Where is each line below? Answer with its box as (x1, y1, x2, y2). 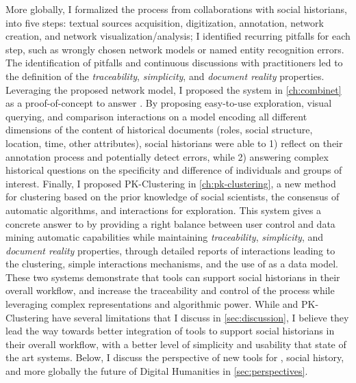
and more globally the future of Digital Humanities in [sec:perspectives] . (5, 364, 308, 378)
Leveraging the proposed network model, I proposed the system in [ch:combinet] (5, 82, 342, 96)
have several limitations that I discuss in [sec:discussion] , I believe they (51, 310, 349, 324)
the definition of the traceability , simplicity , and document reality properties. (5, 68, 325, 83)
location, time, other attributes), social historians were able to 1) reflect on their (5, 135, 343, 150)
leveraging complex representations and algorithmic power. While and (5, 297, 298, 311)
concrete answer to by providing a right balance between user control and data (5, 216, 335, 230)
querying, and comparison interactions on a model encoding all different (5, 109, 307, 123)
